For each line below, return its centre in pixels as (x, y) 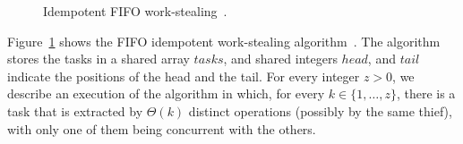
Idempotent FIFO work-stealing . (135, 11)
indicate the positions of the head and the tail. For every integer (184, 76)
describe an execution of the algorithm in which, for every (166, 93)
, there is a (426, 93)
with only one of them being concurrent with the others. (162, 128)
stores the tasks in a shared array (99, 59)
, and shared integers (280, 59)
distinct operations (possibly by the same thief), (320, 110)
